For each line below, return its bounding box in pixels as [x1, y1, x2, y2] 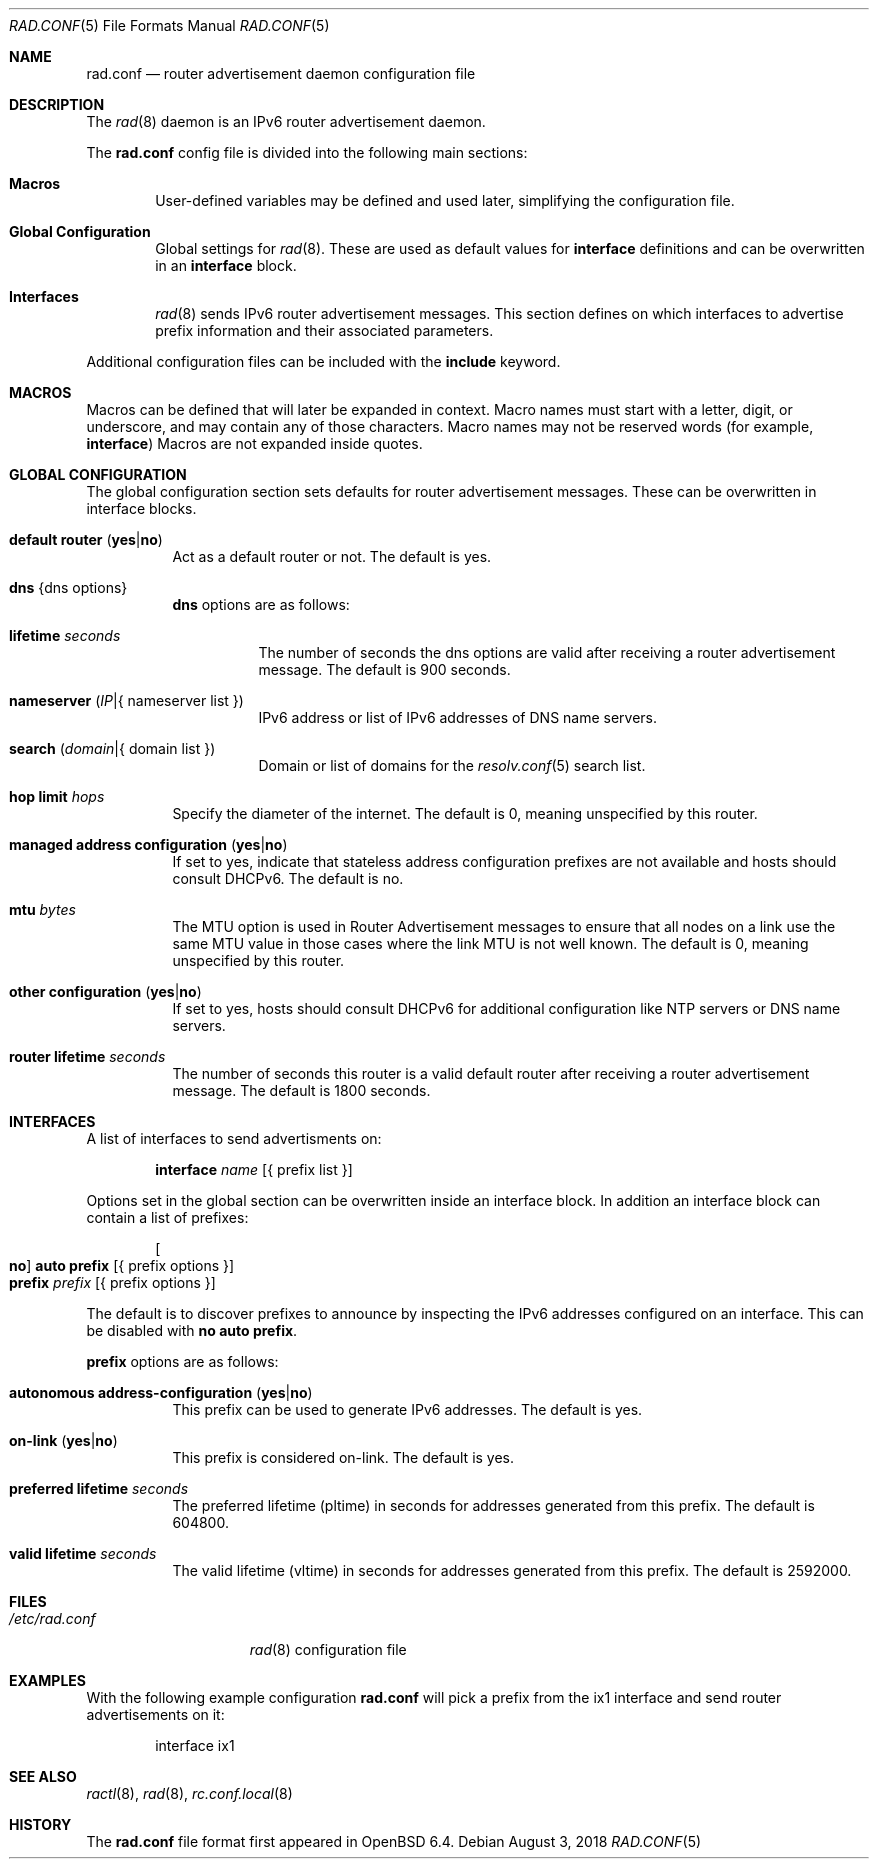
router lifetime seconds [9, 1048, 166, 1065]
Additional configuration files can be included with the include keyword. [86, 353, 561, 370]
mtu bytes [9, 901, 76, 918]
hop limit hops [9, 788, 105, 805]
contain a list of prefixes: [86, 1209, 249, 1226]
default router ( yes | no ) [9, 531, 163, 548]
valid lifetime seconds [9, 1545, 157, 1562]
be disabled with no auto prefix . [86, 1322, 298, 1339]
